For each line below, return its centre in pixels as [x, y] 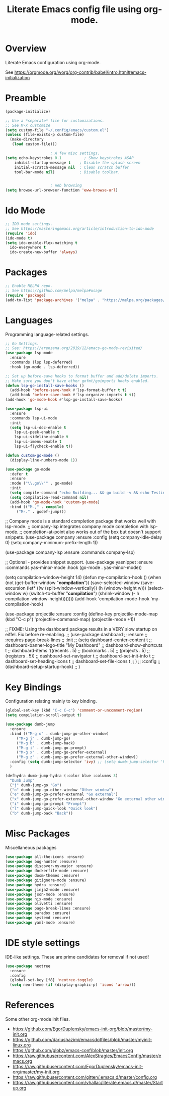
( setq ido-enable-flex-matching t [41, 243]
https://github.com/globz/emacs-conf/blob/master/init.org [73, 1051]
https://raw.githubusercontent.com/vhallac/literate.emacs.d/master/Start [88, 1083]
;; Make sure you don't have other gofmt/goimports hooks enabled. [77, 381]
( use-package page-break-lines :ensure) [48, 909]
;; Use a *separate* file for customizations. [55, 121]
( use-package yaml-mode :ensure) [40, 922]
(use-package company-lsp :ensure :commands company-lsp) [70, 552]
